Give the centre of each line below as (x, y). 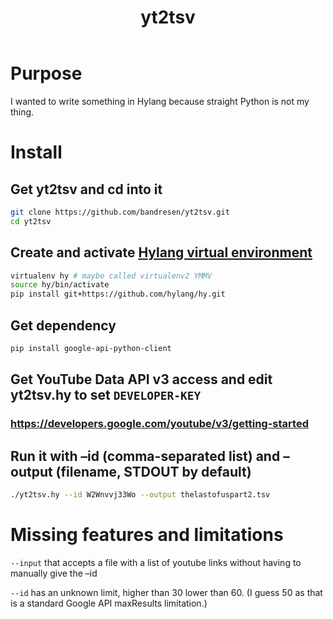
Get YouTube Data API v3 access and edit (141, 379)
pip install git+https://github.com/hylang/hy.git (118, 294)
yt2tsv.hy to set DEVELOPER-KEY (106, 395)
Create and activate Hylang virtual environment (161, 252)
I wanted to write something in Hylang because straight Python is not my (160, 101)
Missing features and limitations (147, 535)
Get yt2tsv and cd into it (86, 189)
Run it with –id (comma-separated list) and (145, 456)
